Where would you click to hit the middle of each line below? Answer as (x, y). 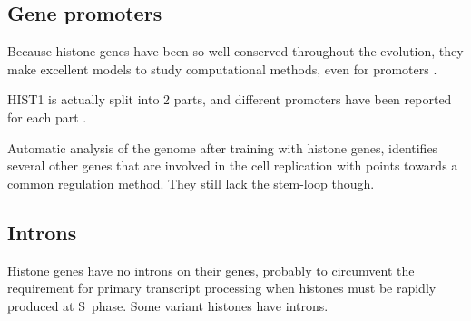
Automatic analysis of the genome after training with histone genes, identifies (223, 147)
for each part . (47, 117)
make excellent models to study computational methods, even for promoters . (222, 68)
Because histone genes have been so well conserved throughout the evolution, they (235, 51)
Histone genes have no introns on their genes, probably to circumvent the (211, 270)
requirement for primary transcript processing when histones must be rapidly (222, 288)
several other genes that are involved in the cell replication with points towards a (233, 165)
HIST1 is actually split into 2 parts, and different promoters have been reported (230, 99)
